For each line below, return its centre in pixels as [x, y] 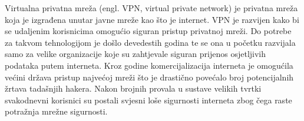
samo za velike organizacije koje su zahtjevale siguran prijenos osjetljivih [136, 54]
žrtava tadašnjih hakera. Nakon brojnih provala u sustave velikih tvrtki [133, 88]
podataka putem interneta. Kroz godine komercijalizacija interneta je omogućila [149, 65]
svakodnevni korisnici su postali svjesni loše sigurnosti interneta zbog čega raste [148, 100]
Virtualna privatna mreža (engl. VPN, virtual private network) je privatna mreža [151, 8]
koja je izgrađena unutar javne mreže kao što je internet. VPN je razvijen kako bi [152, 19]
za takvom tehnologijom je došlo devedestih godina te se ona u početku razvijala [150, 42]
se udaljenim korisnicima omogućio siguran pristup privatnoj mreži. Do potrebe [148, 31]
